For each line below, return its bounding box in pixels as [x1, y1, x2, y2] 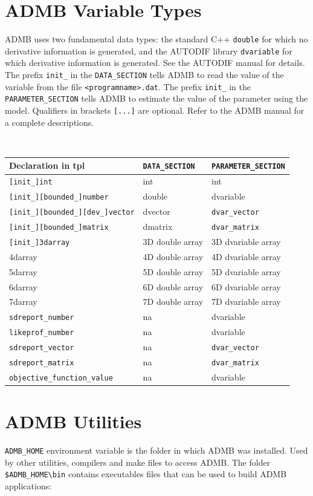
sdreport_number [9, 313, 74, 322]
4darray [9, 250, 37, 263]
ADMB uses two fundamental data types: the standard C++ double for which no [5, 33, 308, 45]
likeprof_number [9, 328, 74, 338]
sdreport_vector [9, 344, 74, 353]
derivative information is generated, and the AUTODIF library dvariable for [5, 44, 292, 57]
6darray [9, 280, 37, 293]
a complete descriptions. [5, 116, 94, 128]
